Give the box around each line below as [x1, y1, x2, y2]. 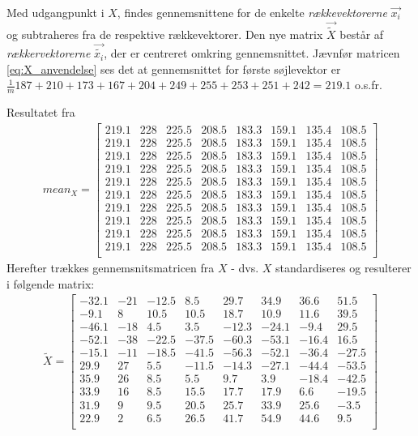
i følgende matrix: [6, 275, 95, 292]
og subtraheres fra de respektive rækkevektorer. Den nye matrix [6, 26, 323, 43]
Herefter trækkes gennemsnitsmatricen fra [6, 259, 215, 276]
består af [339, 26, 384, 43]
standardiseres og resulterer [275, 259, 412, 276]
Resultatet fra [6, 104, 75, 121]
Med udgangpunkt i [6, 4, 104, 20]
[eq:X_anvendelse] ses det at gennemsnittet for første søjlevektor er [6, 60, 341, 77]
